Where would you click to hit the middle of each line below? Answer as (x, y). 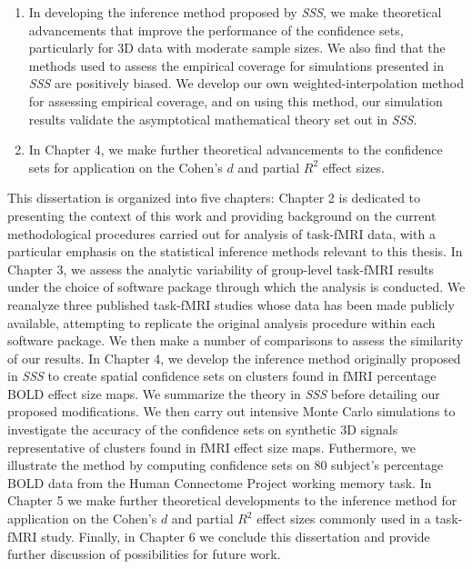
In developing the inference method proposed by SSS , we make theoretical (235, 12)
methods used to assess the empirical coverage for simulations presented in (236, 65)
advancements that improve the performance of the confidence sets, (216, 30)
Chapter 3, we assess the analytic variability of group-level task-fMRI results (221, 269)
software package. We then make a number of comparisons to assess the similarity (236, 340)
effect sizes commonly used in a (344, 519)
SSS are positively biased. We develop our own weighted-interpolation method (246, 83)
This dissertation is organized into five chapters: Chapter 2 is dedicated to (214, 198)
